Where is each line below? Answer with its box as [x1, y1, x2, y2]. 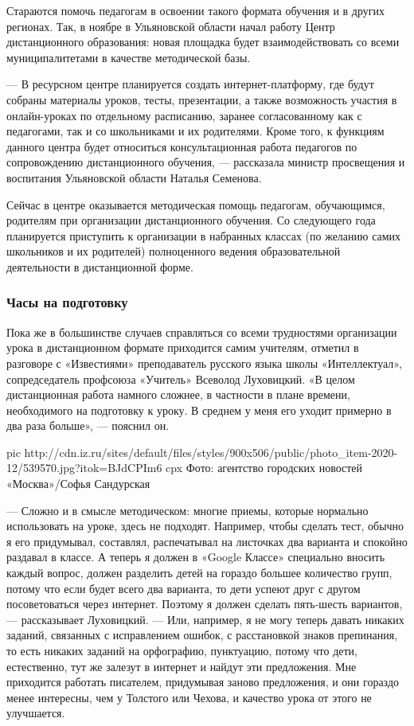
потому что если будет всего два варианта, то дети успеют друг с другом [6, 580, 361, 596]
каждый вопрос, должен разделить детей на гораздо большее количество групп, [6, 564, 393, 581]
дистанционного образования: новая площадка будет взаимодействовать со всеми [6, 33, 400, 50]
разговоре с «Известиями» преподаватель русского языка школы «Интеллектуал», [6, 354, 402, 371]
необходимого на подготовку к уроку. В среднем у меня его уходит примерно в [6, 401, 392, 418]
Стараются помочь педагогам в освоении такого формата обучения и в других [6, 2, 385, 18]
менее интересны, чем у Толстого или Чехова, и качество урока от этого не [6, 689, 372, 705]
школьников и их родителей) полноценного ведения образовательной [6, 243, 341, 260]
